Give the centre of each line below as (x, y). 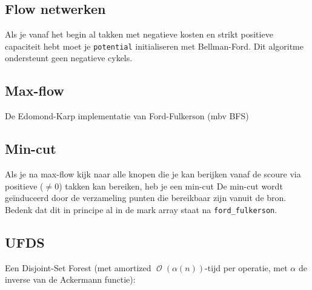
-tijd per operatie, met (246, 267)
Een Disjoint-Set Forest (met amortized (78, 267)
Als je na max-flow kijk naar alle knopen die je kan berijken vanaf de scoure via (153, 174)
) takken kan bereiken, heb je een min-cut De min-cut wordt (171, 186)
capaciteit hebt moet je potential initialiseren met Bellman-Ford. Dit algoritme (154, 46)
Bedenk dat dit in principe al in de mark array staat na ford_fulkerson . (141, 209)
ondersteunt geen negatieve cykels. (69, 58)
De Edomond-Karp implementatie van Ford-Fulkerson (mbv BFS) (127, 116)
